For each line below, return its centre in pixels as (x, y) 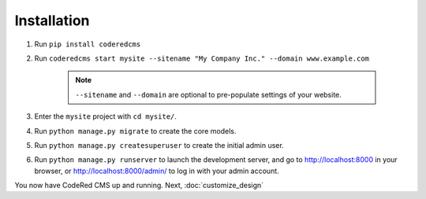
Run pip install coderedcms (88, 44)
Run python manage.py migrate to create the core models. (135, 131)
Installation (52, 20)
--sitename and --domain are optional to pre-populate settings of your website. (209, 94)
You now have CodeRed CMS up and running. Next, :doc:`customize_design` (139, 186)
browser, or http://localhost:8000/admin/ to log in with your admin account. (157, 171)
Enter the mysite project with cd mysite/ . (106, 116)
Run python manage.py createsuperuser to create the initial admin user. (159, 145)
